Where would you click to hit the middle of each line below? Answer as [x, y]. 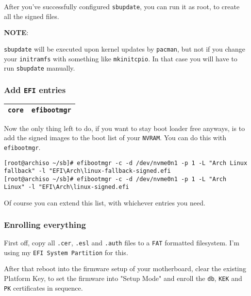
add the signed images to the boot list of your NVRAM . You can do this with [115, 138]
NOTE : [16, 32]
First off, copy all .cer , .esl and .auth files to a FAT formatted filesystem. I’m [122, 242]
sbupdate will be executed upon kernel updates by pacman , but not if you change [125, 48]
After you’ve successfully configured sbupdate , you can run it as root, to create [122, 6]
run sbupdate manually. [40, 68]
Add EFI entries [35, 89]
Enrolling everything [45, 224]
